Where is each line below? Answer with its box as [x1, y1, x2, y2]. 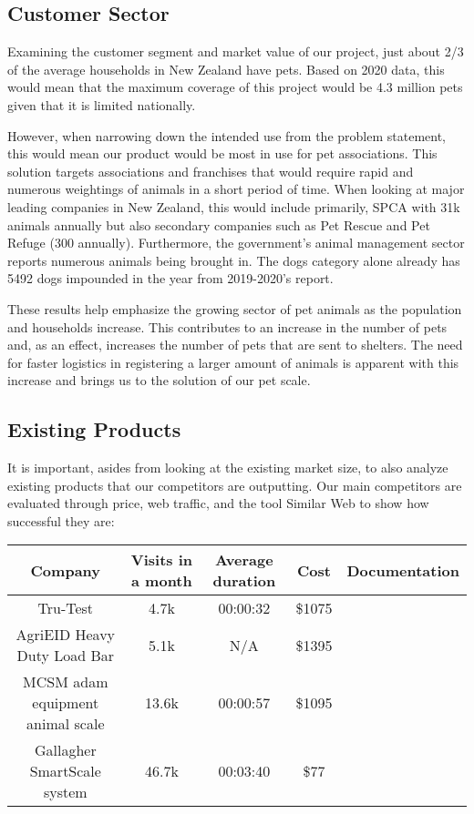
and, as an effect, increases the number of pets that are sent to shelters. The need [7, 335, 463, 354]
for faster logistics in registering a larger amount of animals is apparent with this [7, 352, 459, 371]
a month [131, 570, 192, 592]
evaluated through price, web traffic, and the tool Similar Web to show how [7, 493, 429, 513]
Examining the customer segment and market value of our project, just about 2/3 [7, 42, 464, 61]
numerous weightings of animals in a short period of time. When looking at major [7, 179, 465, 198]
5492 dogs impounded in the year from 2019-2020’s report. [7, 269, 334, 288]
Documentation [346, 559, 459, 581]
